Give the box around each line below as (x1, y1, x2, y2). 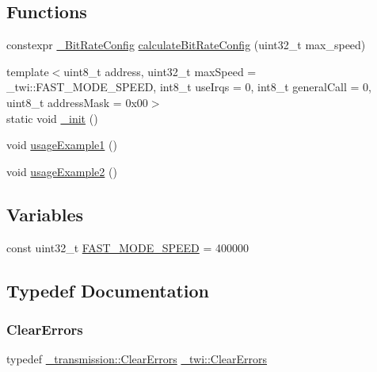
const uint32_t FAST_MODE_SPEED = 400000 (6, 239, 249, 255)
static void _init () (6, 109, 98, 126)
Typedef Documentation (6, 278, 209, 302)
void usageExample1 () (6, 136, 117, 153)
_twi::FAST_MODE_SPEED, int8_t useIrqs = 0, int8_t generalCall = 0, (6, 79, 371, 95)
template (6, 63, 49, 79)
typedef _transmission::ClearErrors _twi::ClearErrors (6, 351, 268, 367)
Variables (6, 201, 84, 226)
